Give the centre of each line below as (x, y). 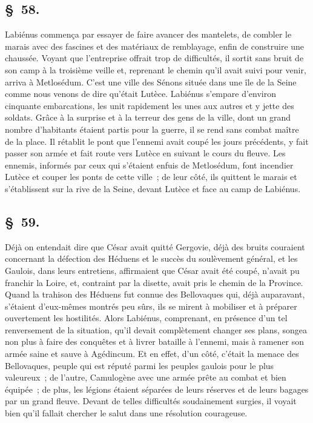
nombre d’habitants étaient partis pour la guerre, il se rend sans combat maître (152, 129)
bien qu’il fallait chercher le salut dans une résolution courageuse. (126, 413)
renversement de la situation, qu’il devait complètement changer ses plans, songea (156, 329)
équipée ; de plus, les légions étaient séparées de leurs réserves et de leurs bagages (157, 389)
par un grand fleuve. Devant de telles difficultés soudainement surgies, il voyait (151, 401)
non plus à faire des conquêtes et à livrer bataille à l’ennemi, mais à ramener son (155, 341)
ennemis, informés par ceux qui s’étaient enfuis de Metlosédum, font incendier (149, 165)
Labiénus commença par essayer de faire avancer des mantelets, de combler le (148, 34)
